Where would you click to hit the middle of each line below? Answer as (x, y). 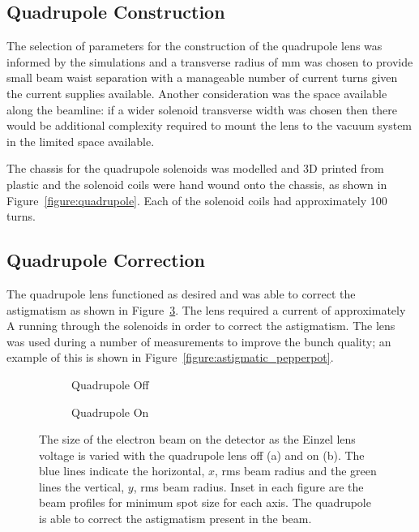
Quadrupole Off (110, 384)
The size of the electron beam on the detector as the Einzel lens (197, 439)
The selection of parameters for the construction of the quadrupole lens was (195, 46)
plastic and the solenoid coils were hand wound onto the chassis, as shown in (197, 184)
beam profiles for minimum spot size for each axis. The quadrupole (205, 502)
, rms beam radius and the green (295, 471)
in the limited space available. (81, 141)
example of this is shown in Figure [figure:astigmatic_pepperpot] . (170, 357)
